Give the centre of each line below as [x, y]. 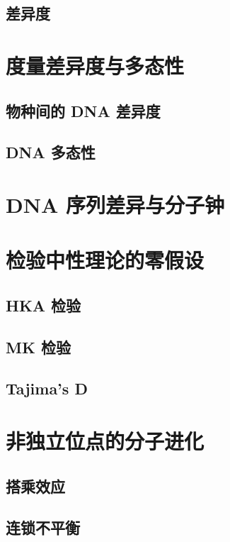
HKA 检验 [44, 305]
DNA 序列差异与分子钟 [115, 204]
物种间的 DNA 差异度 [83, 110]
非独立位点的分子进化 [105, 441]
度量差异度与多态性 [95, 65]
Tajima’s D [47, 388]
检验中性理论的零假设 [105, 260]
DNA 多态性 [51, 152]
